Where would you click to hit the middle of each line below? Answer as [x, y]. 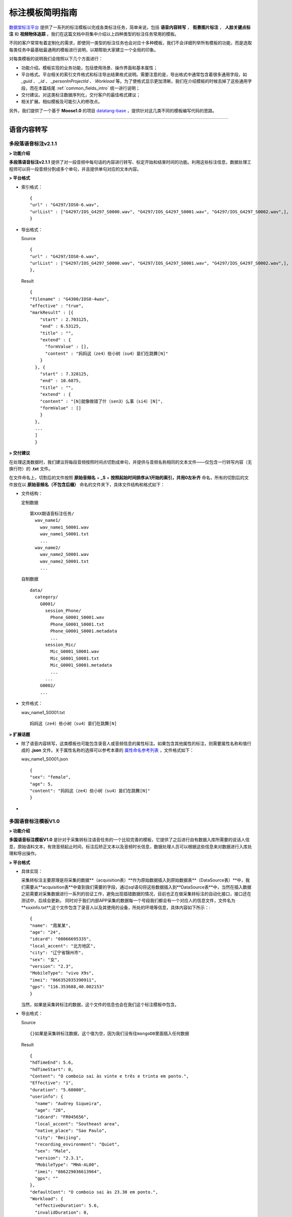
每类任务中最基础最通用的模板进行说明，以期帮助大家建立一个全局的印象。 [83, 50]
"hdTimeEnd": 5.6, [52, 1063]
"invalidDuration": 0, [62, 1212]
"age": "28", [50, 1110]
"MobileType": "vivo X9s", [62, 973]
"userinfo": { [46, 1097]
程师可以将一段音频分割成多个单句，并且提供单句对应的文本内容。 [75, 169]
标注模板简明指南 [43, 13]
